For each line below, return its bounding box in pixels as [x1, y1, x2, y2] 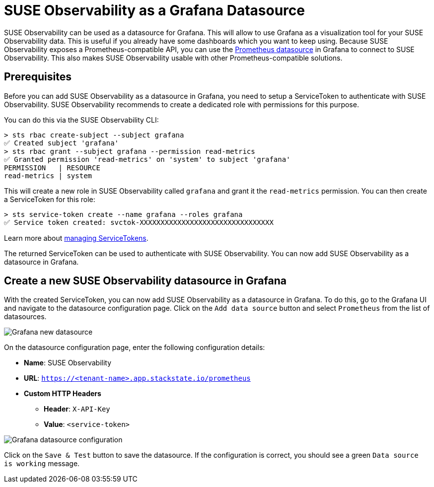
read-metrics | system [4, 171, 92, 180]
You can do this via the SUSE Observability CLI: [4, 115, 159, 124]
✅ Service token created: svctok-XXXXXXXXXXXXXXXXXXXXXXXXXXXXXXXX [4, 218, 274, 226]
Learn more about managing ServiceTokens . [4, 233, 148, 242]
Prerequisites [4, 70, 72, 83]
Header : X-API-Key [44, 405, 110, 414]
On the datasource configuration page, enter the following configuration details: [4, 343, 265, 352]
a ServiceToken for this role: [4, 195, 95, 204]
